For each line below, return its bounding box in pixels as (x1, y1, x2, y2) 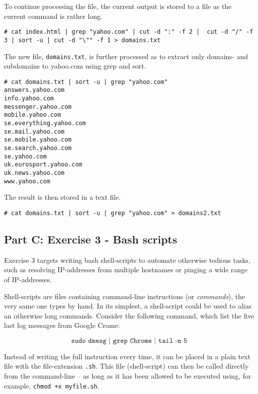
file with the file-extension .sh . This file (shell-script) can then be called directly (4, 361, 249, 371)
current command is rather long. (4, 10, 103, 21)
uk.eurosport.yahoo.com (4, 161, 83, 168)
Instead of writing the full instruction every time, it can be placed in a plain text (4, 351, 251, 361)
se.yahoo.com (4, 153, 47, 160)
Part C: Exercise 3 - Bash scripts (4, 231, 177, 246)
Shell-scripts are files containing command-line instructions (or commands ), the (4, 291, 245, 301)
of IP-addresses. (4, 274, 52, 284)
